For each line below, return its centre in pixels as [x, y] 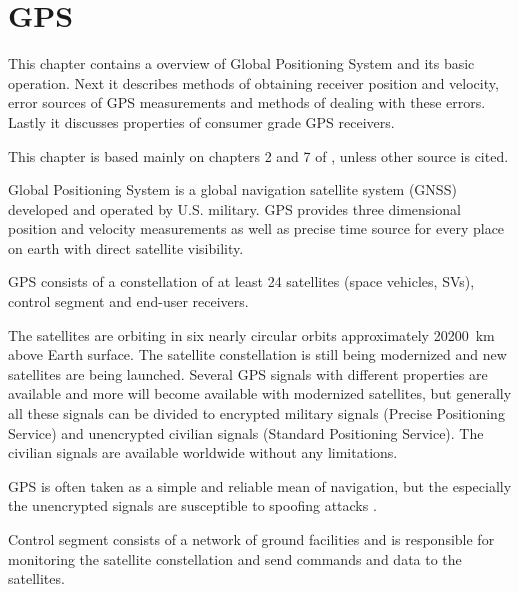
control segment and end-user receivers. [128, 301]
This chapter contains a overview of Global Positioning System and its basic [241, 63]
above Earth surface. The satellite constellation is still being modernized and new [257, 354]
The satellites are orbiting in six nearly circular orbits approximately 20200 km [251, 334]
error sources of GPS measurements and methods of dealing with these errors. [247, 102]
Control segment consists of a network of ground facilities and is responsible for [251, 539]
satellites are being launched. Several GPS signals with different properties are [248, 373]
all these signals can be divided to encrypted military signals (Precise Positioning [256, 413]
